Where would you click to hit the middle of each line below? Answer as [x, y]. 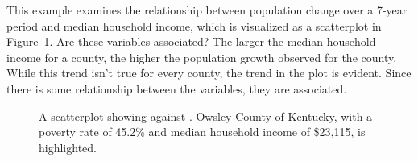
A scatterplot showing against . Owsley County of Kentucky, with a [206, 116]
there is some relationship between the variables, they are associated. [177, 88]
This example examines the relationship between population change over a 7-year [207, 10]
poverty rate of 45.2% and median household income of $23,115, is [202, 132]
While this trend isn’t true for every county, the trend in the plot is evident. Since [209, 73]
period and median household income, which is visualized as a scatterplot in [194, 25]
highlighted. [68, 147]
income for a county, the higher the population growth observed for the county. [202, 57]
